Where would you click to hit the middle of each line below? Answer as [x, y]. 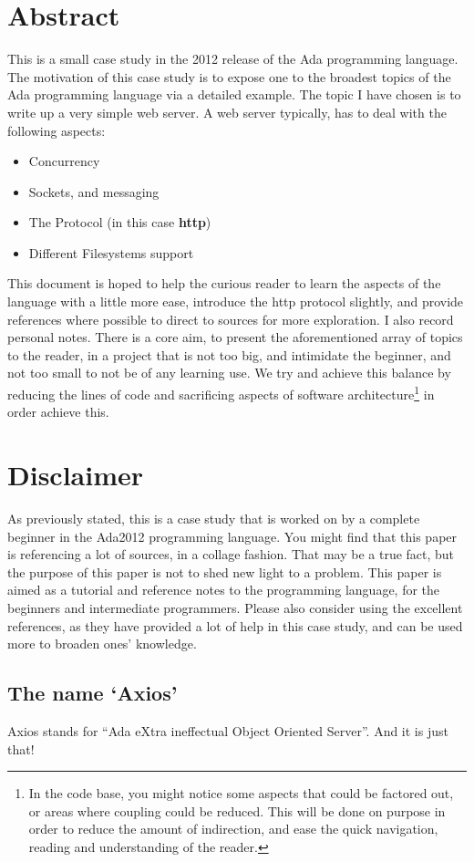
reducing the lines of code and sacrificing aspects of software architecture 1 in [221, 393]
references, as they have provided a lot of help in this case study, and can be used [235, 625]
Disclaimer [76, 475]
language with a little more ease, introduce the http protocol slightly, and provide [236, 301]
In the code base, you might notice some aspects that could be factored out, [241, 793]
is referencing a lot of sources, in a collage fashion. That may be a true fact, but [231, 554]
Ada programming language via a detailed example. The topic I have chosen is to [234, 94]
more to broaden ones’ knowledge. [102, 644]
